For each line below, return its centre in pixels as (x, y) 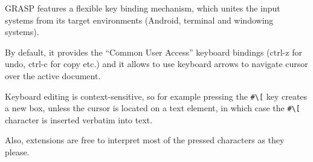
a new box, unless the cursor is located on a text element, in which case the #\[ (153, 108)
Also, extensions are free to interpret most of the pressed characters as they (145, 140)
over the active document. (53, 75)
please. (17, 152)
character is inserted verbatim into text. (79, 119)
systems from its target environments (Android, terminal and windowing (139, 20)
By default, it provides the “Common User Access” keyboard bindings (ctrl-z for (153, 52)
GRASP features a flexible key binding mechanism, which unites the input (143, 8)
